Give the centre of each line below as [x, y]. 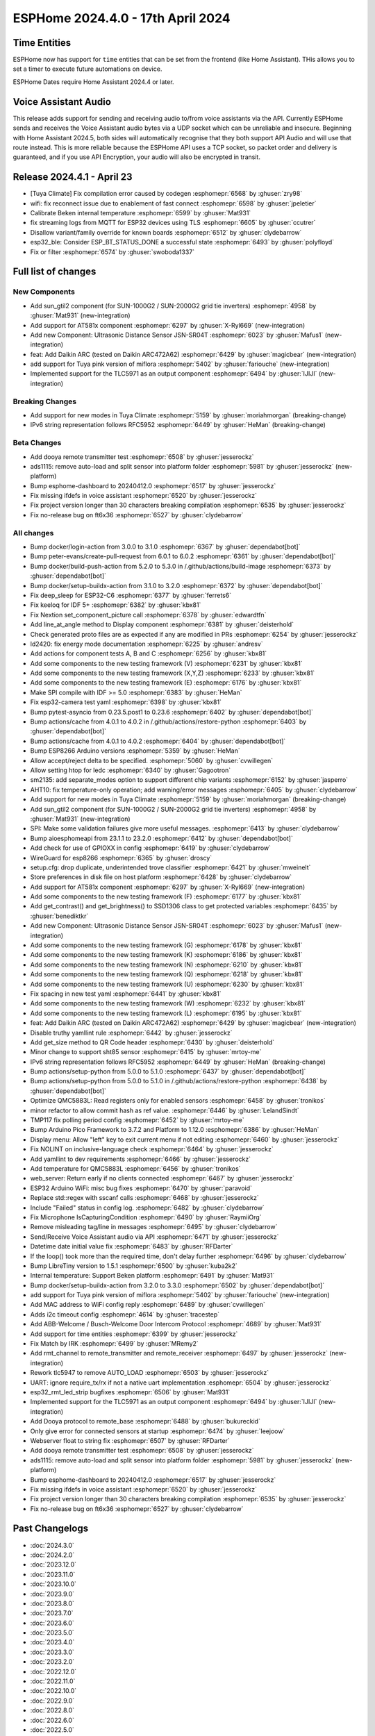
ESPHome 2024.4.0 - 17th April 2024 [122, 18]
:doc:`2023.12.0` [53, 1564]
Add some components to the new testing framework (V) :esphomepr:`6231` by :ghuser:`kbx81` [166, 663]
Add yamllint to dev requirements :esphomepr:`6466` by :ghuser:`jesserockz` [141, 1159]
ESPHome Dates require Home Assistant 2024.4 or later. [93, 82]
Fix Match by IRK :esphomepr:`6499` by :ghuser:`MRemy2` [115, 1344]
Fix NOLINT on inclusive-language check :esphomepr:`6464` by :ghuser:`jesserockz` [152, 1149]
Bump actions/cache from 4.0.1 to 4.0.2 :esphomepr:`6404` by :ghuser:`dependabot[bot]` [158, 741]
